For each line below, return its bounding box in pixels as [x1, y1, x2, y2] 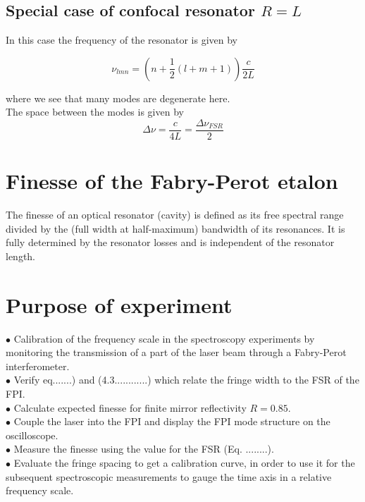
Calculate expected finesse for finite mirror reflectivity [13, 400, 247, 415]
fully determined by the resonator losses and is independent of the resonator [6, 235, 335, 250]
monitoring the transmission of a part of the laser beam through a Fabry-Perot [6, 345, 347, 360]
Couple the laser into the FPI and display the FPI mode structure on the [13, 414, 330, 429]
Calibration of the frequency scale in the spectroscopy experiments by [13, 331, 315, 345]
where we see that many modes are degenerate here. [6, 90, 230, 105]
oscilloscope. [6, 427, 58, 442]
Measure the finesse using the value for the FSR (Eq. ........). [13, 441, 274, 456]
